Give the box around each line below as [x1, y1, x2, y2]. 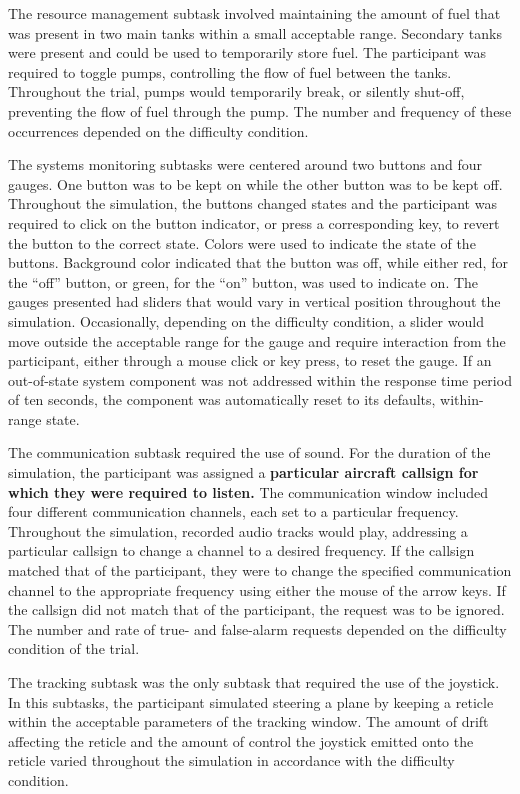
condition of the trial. [8, 638, 140, 659]
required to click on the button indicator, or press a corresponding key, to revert [8, 212, 500, 233]
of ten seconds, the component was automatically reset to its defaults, [8, 389, 436, 410]
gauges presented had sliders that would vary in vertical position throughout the [8, 291, 501, 312]
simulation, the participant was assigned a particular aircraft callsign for [8, 462, 479, 483]
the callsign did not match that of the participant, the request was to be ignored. [8, 599, 505, 620]
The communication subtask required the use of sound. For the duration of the [8, 442, 491, 463]
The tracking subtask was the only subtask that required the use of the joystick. [8, 672, 500, 692]
